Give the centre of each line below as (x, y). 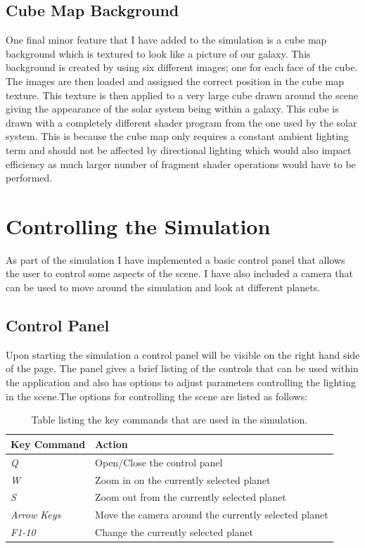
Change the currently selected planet (174, 532)
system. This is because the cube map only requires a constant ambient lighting (177, 136)
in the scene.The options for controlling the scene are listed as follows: (157, 396)
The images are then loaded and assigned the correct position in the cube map (175, 81)
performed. (29, 178)
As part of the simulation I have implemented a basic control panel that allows (175, 259)
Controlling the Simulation (138, 225)
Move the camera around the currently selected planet (212, 515)
